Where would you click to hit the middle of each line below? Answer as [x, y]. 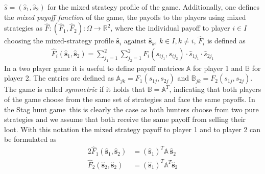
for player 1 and [218, 68]
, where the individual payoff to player [170, 28]
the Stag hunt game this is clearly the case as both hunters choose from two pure [131, 109]
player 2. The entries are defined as [59, 78]
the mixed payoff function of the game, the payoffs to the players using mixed [125, 17]
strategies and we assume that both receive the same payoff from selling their [125, 119]
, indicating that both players [215, 89]
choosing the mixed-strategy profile [59, 41]
